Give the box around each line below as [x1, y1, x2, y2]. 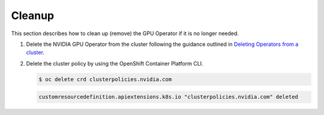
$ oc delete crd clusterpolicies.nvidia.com [38, 76, 172, 83]
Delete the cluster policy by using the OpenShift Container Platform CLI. [26, 60, 203, 67]
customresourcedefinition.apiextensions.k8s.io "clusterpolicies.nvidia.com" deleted [38, 94, 298, 101]
